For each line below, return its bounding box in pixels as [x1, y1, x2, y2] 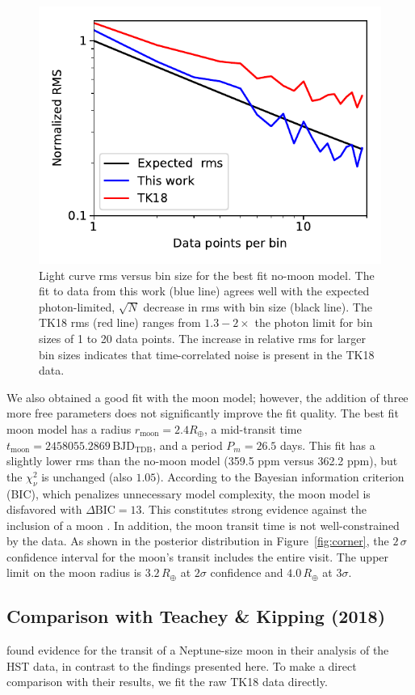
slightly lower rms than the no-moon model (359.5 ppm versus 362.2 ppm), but [6, 452, 398, 469]
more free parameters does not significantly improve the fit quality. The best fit [6, 405, 399, 422]
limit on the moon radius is [6, 564, 142, 581]
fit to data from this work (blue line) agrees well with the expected [39, 282, 370, 299]
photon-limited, [39, 298, 115, 315]
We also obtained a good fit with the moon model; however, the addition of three [6, 388, 409, 405]
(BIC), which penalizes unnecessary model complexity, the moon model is [6, 485, 371, 502]
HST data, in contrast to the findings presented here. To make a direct [6, 657, 357, 674]
